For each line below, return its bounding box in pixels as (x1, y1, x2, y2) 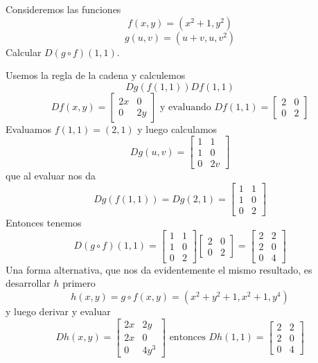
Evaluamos (6, 121, 51, 136)
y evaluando (159, 102, 211, 112)
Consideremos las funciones (6, 2, 121, 16)
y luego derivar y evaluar (6, 304, 111, 319)
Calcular (6, 44, 42, 59)
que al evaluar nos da (6, 168, 96, 183)
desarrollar (6, 276, 51, 290)
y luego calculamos (137, 121, 218, 136)
